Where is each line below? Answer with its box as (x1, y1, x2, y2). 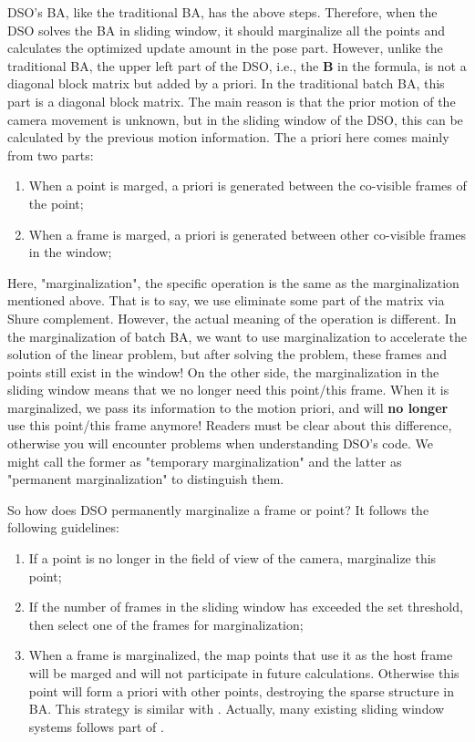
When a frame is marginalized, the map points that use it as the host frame (28, 645, 453, 665)
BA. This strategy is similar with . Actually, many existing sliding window (28, 699, 445, 718)
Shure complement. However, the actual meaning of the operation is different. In (7, 308, 457, 327)
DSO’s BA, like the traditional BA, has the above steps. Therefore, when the (7, 3, 438, 21)
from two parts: (7, 145, 94, 164)
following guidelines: (7, 518, 119, 537)
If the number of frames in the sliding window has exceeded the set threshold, (28, 597, 463, 616)
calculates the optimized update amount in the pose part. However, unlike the (7, 38, 443, 57)
